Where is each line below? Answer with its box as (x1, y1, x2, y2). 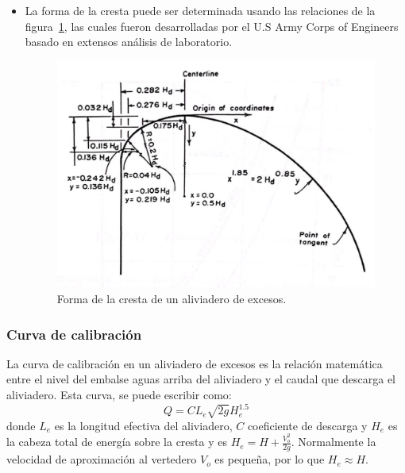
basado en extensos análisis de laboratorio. (25, 33, 233, 50)
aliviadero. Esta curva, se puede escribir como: (6, 386, 232, 403)
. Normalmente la (291, 433, 376, 450)
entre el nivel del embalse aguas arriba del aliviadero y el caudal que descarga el (6, 371, 395, 387)
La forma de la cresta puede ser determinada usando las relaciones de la (25, 2, 376, 18)
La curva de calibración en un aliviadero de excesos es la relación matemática (6, 355, 383, 371)
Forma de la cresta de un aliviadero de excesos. (56, 290, 287, 307)
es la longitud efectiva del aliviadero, (54, 417, 233, 433)
